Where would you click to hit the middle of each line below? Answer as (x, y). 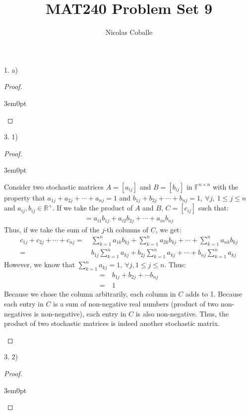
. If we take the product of (93, 208)
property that (25, 197)
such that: (213, 208)
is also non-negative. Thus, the (182, 313)
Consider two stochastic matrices (54, 186)
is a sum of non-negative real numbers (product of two (136, 303)
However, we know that (40, 264)
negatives (18, 313)
